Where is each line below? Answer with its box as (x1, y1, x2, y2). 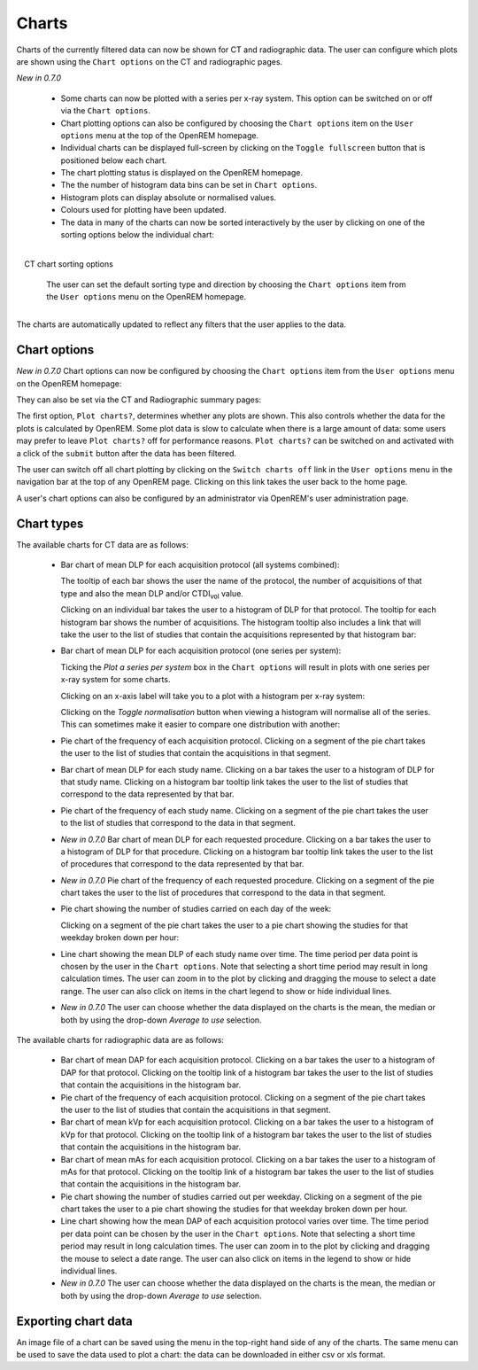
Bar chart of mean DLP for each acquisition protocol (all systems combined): (60, 559, 340, 571)
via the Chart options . (60, 105, 150, 116)
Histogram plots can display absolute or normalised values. (60, 191, 277, 203)
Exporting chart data (16, 1313, 133, 1328)
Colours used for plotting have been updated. (60, 205, 227, 215)
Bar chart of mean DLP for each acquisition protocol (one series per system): (60, 645, 342, 656)
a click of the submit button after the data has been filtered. (16, 448, 237, 458)
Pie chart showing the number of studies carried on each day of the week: (60, 904, 332, 915)
